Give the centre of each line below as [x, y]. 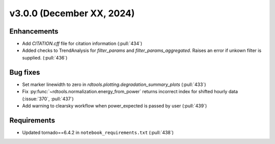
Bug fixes [25, 72]
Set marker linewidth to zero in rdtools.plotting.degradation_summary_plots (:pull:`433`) [114, 84]
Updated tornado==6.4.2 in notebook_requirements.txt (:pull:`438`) [98, 132]
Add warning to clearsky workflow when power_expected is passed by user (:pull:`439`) [115, 106]
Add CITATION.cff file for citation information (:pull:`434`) [82, 44]
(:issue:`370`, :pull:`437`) [48, 99]
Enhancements [34, 31]
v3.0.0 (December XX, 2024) [72, 13]
